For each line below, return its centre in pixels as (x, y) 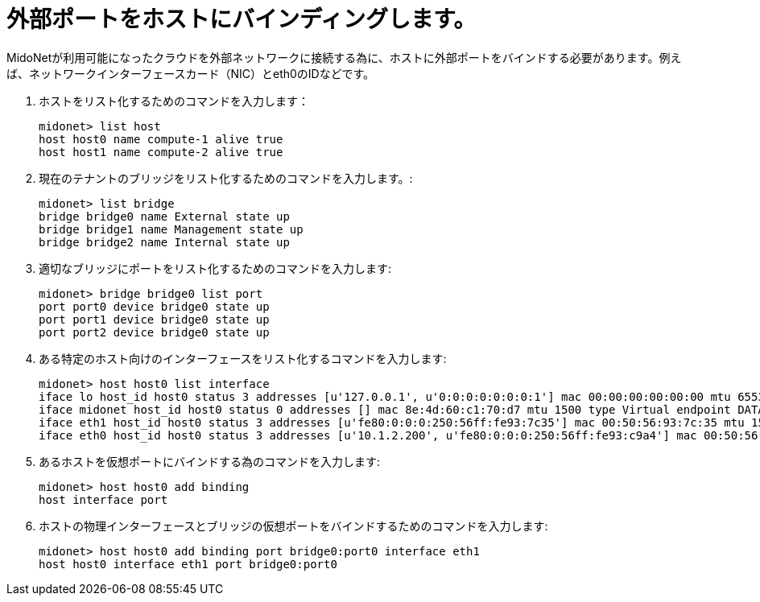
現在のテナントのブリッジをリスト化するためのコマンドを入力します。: (226, 178)
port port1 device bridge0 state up (154, 319)
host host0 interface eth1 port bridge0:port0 (188, 564)
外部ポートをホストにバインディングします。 (242, 19)
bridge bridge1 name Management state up (171, 229)
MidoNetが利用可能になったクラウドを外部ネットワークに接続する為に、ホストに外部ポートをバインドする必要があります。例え (344, 57)
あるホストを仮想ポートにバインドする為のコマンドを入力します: (210, 461)
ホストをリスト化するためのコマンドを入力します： (174, 101)
